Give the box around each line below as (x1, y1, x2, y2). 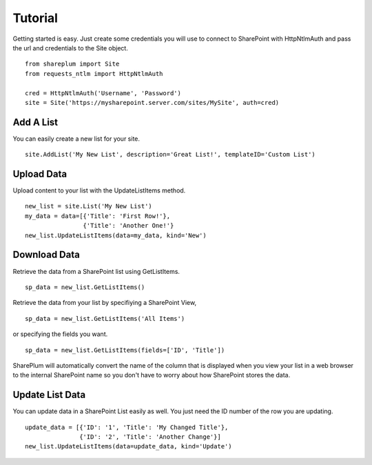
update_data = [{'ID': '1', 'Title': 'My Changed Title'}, (25, 423, 229, 431)
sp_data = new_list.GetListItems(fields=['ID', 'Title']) (25, 346, 225, 354)
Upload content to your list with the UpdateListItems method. (12, 186, 186, 195)
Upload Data (12, 168, 68, 179)
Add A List (12, 116, 59, 128)
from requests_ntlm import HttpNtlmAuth (25, 70, 163, 77)
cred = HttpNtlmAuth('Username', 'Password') (25, 89, 182, 97)
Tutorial (12, 10, 59, 26)
